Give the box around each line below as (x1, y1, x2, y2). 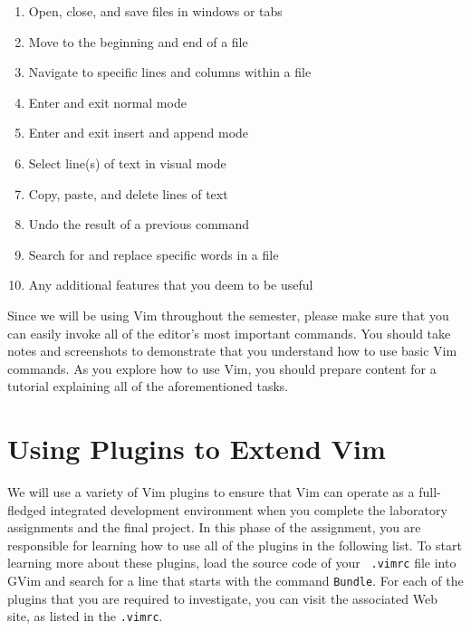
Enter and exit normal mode (28, 92, 187, 111)
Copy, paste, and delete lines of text (28, 184, 228, 203)
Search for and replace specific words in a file (28, 244, 279, 263)
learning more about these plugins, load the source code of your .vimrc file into (7, 553, 457, 572)
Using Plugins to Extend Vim (7, 430, 386, 467)
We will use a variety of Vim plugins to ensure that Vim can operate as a (7, 483, 415, 502)
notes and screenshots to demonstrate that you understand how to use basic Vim (7, 341, 457, 360)
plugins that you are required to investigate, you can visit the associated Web (7, 588, 437, 607)
